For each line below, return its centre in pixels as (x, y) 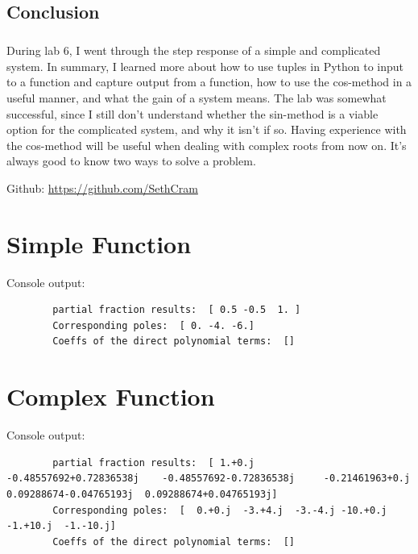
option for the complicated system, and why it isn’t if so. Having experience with (207, 129)
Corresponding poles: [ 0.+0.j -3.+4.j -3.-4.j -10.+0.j (220, 510)
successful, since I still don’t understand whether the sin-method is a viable (192, 113)
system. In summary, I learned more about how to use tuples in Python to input (205, 66)
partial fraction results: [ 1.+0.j (153, 462)
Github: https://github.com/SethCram (102, 187)
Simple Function (99, 243)
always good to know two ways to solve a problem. (131, 161)
